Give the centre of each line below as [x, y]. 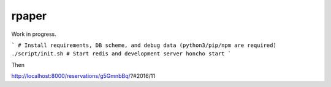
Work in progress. [34, 34]
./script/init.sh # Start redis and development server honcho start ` [121, 54]
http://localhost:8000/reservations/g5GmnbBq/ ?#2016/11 [83, 76]
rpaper [29, 16]
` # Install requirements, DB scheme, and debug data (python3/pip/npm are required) [144, 45]
